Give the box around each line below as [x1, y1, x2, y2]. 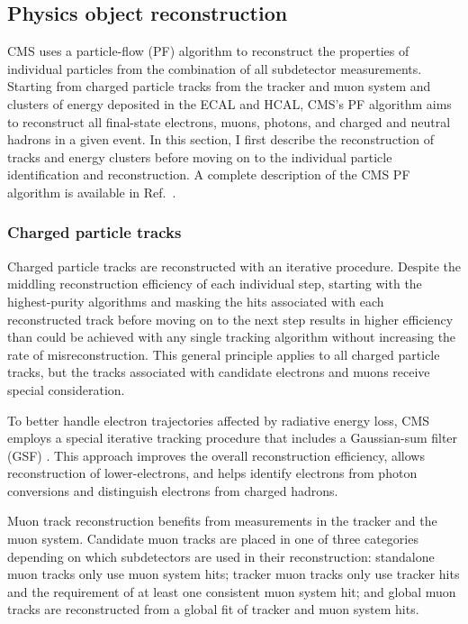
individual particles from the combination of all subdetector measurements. [7, 59, 422, 78]
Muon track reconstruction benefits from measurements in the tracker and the [7, 511, 437, 530]
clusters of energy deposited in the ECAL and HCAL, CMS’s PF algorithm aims [7, 94, 452, 113]
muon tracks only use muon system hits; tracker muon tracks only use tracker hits [7, 564, 460, 583]
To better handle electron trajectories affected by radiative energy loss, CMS [7, 410, 430, 429]
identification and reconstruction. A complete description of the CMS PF [7, 165, 410, 184]
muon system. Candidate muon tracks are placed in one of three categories [7, 529, 418, 548]
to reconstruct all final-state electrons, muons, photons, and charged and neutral [7, 112, 451, 131]
